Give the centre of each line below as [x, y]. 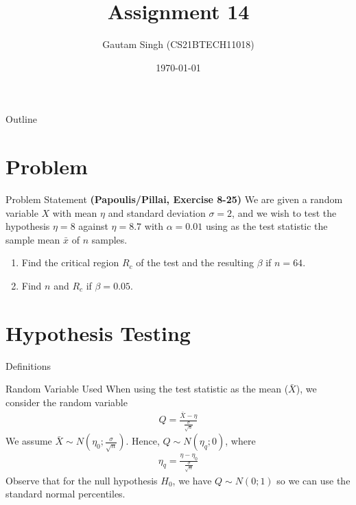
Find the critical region [70, 262]
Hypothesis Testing [98, 332]
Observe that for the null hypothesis [82, 480]
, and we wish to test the [284, 212]
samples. [109, 239]
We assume [29, 441]
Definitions [28, 365]
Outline [21, 119]
